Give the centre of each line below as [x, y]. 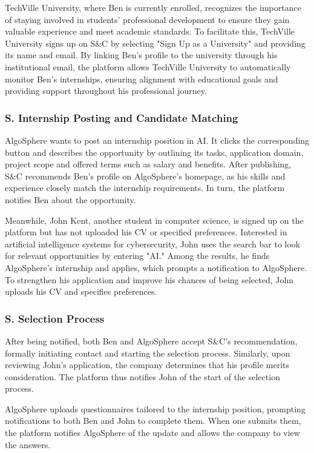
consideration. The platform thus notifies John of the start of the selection [142, 376]
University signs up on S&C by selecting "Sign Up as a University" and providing [155, 43]
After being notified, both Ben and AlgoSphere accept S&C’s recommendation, [151, 341]
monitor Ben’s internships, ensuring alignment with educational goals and [142, 79]
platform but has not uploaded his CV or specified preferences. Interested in [146, 232]
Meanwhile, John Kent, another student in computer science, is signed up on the [154, 220]
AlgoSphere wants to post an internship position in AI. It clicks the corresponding [157, 140]
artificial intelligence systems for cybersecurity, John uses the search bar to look [153, 243]
